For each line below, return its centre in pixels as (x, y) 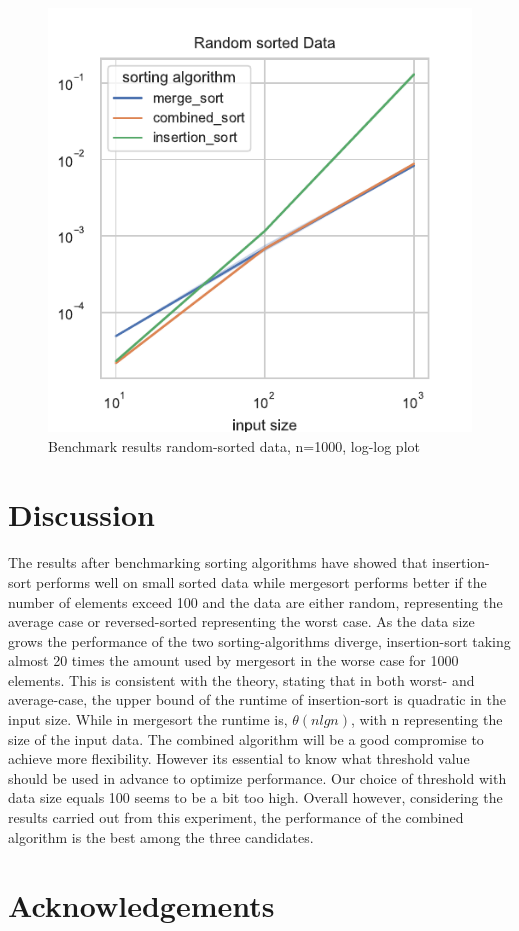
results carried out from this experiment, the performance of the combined (236, 817)
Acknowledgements (141, 905)
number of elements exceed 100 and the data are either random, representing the (255, 601)
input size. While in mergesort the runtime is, (148, 719)
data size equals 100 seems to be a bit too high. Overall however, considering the (255, 797)
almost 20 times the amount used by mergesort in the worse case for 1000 (233, 660)
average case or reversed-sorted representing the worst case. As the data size (241, 621)
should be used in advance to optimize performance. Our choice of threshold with (257, 777)
